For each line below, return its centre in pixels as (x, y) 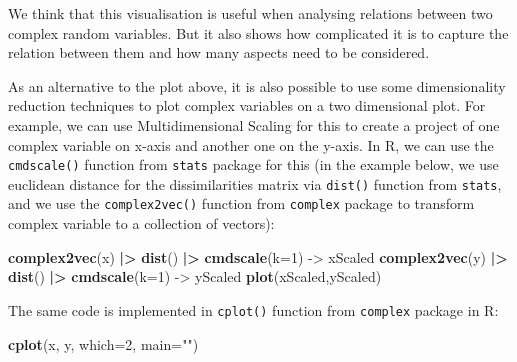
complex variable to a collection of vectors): (141, 223)
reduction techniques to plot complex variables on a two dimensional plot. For (247, 105)
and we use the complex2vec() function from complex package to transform (241, 203)
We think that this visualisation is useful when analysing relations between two (250, 13)
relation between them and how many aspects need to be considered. (219, 52)
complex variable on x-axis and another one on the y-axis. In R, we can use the (251, 144)
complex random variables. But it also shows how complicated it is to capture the (258, 32)
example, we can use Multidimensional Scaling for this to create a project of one (254, 124)
